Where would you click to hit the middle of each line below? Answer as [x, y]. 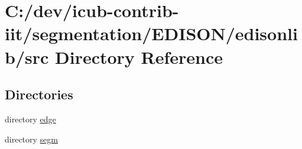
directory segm [31, 139]
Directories [39, 94]
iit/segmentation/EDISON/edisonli [151, 33]
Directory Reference [139, 56]
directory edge [30, 119]
